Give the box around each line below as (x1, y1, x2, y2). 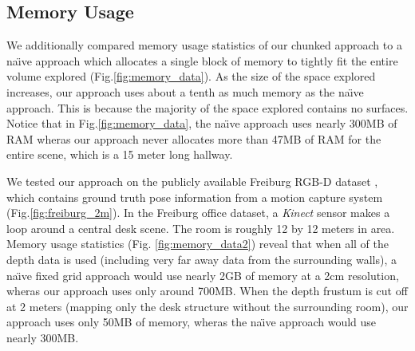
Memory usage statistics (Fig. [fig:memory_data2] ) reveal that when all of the (6, 235, 389, 252)
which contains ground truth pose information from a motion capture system (6, 188, 383, 205)
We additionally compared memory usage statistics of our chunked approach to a (6, 37, 402, 53)
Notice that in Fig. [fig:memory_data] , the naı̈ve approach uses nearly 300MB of (6, 115, 397, 132)
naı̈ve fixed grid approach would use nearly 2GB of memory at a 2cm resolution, (6, 266, 399, 283)
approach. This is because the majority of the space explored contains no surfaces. (6, 99, 409, 116)
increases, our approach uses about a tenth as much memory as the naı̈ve (6, 83, 364, 100)
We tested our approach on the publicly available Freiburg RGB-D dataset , (6, 172, 378, 189)
